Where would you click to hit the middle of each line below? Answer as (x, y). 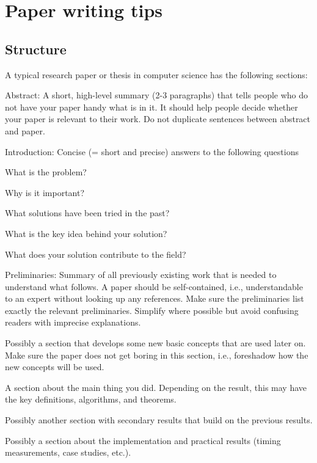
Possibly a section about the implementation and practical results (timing (143, 440)
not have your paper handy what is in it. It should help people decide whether (151, 107)
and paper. (25, 130)
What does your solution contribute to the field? (96, 254)
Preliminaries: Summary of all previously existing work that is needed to (141, 275)
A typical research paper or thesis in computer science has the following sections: (156, 74)
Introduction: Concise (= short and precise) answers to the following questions (152, 151)
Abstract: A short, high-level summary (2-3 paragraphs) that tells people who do (157, 95)
